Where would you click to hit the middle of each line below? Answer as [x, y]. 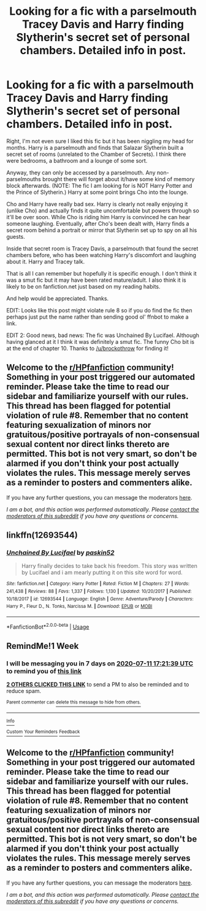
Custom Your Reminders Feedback [43, 732]
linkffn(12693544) [42, 535]
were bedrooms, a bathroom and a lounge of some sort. [77, 160]
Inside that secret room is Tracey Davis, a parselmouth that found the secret [102, 248]
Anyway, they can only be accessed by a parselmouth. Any [81, 173]
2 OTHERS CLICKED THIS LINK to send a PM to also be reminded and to [98, 684]
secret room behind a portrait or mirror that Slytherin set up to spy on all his [102, 230]
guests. [16, 236]
